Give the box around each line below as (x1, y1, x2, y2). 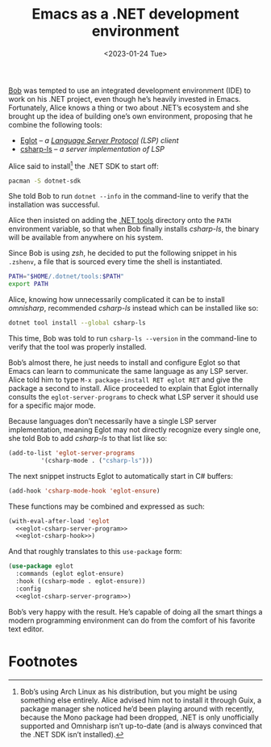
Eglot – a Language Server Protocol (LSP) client (19, 135, 179, 145)
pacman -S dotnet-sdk (8, 177, 81, 185)
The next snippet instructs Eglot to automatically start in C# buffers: (8, 471, 234, 481)
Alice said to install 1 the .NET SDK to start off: (8, 159, 159, 170)
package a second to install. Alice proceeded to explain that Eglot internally (8, 384, 259, 393)
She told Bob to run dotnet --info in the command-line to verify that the (8, 191, 249, 201)
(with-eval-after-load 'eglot (8, 517, 110, 525)
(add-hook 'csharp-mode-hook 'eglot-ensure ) (8, 486, 161, 495)
